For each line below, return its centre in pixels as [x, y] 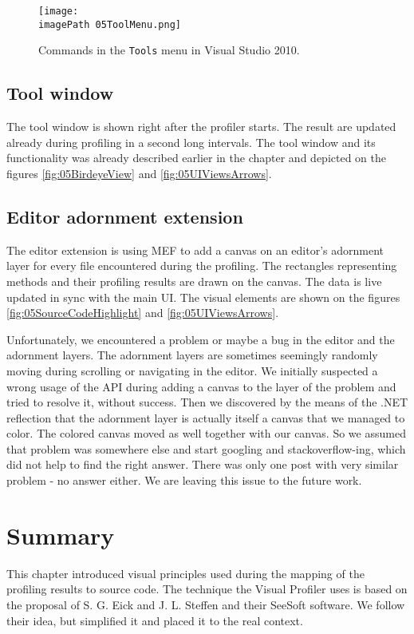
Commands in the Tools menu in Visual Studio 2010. [169, 50]
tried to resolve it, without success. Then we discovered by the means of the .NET [207, 402]
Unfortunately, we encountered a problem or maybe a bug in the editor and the [201, 339]
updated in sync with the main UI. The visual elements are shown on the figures [203, 297]
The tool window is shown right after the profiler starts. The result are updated [201, 127]
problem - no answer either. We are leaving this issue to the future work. [184, 480]
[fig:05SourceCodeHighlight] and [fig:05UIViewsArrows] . [143, 313]
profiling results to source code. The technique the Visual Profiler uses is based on [207, 589]
